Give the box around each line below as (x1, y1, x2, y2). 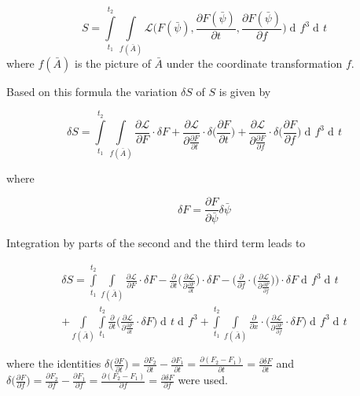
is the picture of (74, 54, 151, 71)
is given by (219, 83, 271, 99)
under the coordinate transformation (166, 54, 343, 71)
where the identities (6, 355, 101, 372)
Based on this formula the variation (6, 83, 178, 99)
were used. (178, 372, 228, 388)
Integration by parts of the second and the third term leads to (6, 235, 306, 251)
